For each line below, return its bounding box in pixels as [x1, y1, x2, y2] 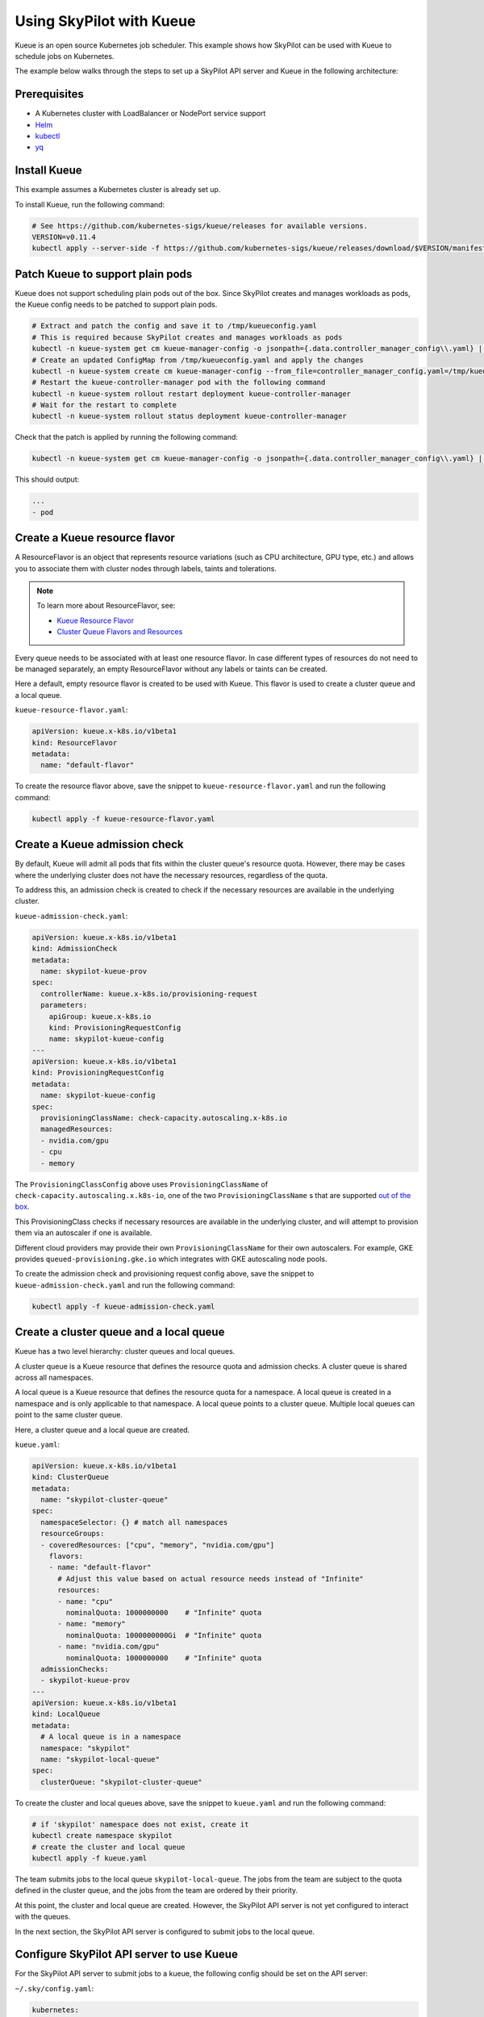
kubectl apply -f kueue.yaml [31, 1853, 148, 1863]
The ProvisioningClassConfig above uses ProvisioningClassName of [15, 1179, 269, 1189]
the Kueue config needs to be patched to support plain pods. [15, 299, 218, 310]
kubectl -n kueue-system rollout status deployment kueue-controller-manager [31, 411, 347, 421]
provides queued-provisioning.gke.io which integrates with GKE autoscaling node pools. [15, 1254, 328, 1263]
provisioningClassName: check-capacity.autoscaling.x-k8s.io [40, 1113, 288, 1123]
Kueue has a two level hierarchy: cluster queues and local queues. [15, 1347, 236, 1356]
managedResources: [40, 1125, 113, 1134]
